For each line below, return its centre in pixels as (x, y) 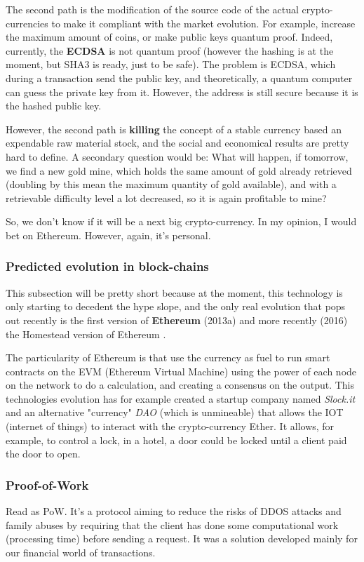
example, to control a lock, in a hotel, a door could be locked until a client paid (176, 440)
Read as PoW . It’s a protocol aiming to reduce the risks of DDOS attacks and (174, 511)
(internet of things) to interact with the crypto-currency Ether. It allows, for (170, 426)
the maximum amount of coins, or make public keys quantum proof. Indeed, (169, 37)
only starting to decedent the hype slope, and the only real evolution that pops (176, 306)
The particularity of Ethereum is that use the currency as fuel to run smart (168, 357)
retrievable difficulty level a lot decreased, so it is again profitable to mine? (166, 198)
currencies (27, 23)
